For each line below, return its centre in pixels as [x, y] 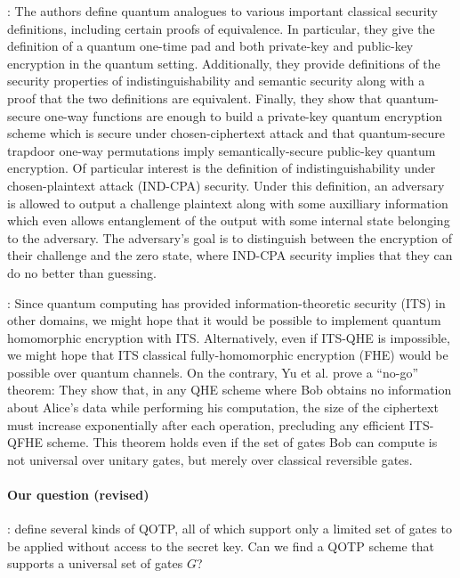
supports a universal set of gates [95, 563]
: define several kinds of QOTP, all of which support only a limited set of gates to [230, 529]
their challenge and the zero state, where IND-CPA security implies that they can [230, 255]
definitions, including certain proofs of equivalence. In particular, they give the [221, 28]
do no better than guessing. [82, 272]
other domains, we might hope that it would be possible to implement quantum [224, 320]
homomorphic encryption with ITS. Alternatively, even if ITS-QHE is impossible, [229, 337]
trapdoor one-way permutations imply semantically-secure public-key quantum [222, 150]
